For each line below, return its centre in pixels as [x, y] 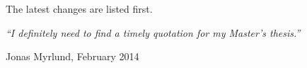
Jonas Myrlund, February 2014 [73, 56]
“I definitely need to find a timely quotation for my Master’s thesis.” [153, 32]
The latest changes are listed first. [79, 8]
